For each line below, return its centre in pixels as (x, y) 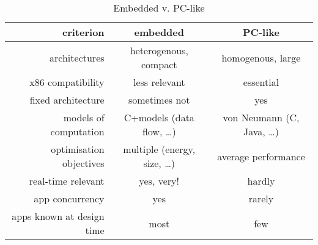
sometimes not (159, 100)
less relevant (159, 82)
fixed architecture (67, 100)
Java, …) (261, 131)
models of (84, 117)
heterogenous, (159, 50)
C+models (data (159, 117)
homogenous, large (261, 57)
